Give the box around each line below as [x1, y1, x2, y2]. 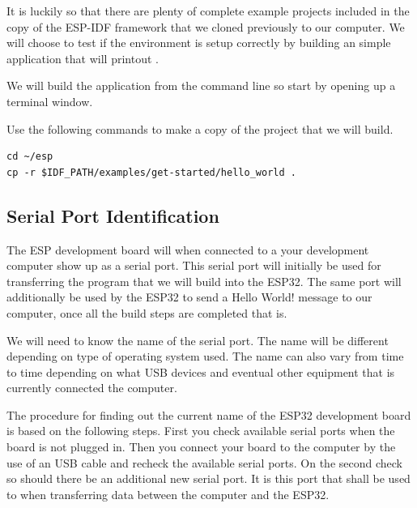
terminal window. [6, 92, 93, 109]
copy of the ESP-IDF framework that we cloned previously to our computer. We [6, 18, 405, 35]
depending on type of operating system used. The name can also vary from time [6, 348, 404, 365]
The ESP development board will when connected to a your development [6, 241, 369, 258]
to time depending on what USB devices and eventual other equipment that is [6, 363, 395, 380]
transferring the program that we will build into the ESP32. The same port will [6, 272, 402, 289]
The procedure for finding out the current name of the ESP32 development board [6, 406, 411, 423]
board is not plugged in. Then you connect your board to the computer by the [6, 438, 396, 455]
